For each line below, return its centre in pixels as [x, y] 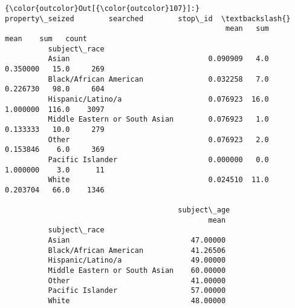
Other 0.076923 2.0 [158, 139]
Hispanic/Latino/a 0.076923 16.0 [158, 99]
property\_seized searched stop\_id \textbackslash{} [148, 18]
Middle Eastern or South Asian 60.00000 [137, 271]
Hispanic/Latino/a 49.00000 [137, 260]
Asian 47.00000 [137, 241]
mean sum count [46, 38]
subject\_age [204, 210]
